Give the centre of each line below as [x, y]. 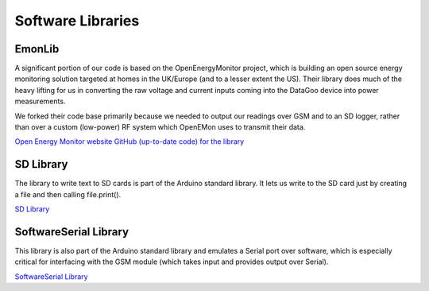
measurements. [40, 101]
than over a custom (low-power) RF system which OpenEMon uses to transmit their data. [160, 127]
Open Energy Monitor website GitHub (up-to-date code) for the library [129, 142]
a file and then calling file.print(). [68, 194]
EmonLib [37, 49]
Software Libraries [77, 21]
